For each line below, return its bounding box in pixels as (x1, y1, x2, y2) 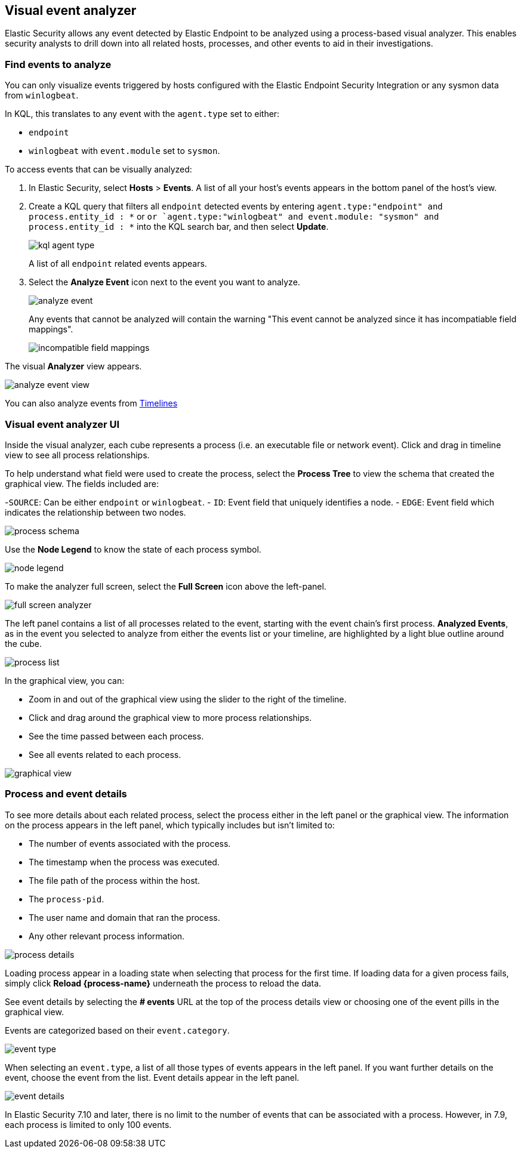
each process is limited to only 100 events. (5, 1119, 172, 1130)
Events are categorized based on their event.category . (5, 1025, 230, 1035)
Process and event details (5, 788, 127, 800)
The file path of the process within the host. (29, 875, 201, 886)
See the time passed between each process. (29, 730, 204, 741)
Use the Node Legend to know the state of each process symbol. (5, 544, 261, 554)
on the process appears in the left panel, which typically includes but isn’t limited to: (5, 819, 335, 830)
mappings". (29, 324, 73, 335)
